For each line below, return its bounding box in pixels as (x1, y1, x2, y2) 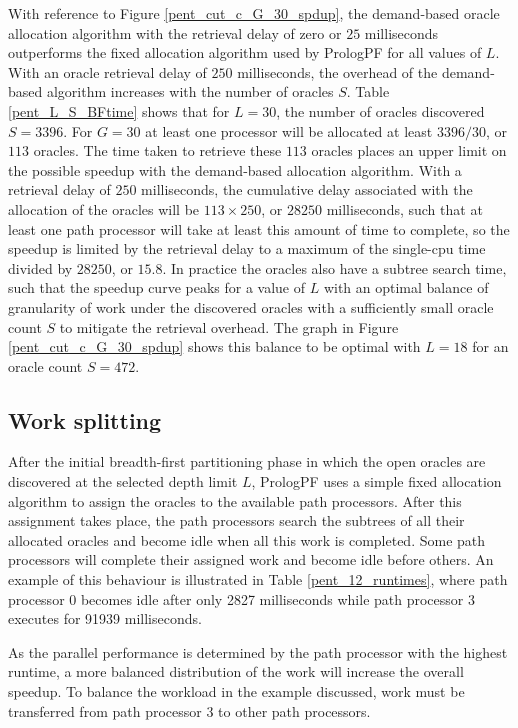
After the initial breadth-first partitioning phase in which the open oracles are (8, 451, 486, 472)
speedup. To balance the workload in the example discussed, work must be (8, 681, 465, 702)
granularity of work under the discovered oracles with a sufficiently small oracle (8, 296, 494, 317)
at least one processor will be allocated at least (145, 120, 433, 141)
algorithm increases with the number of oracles (46, 81, 334, 102)
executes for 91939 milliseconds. (8, 608, 202, 629)
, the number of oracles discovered (276, 100, 485, 121)
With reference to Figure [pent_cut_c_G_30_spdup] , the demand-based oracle (8, 3, 500, 23)
